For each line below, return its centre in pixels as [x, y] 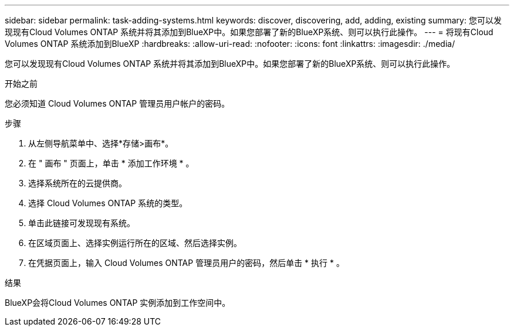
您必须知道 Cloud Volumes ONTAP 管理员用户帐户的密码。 [117, 103]
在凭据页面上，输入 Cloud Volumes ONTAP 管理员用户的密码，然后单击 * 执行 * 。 [186, 263]
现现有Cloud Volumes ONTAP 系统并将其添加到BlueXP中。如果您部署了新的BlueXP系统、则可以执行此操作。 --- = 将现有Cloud [249, 32]
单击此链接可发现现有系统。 [82, 223]
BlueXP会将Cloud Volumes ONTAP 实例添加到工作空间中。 [118, 303]
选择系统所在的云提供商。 [77, 183]
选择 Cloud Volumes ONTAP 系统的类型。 [108, 203]
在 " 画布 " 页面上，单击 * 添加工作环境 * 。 [111, 163]
